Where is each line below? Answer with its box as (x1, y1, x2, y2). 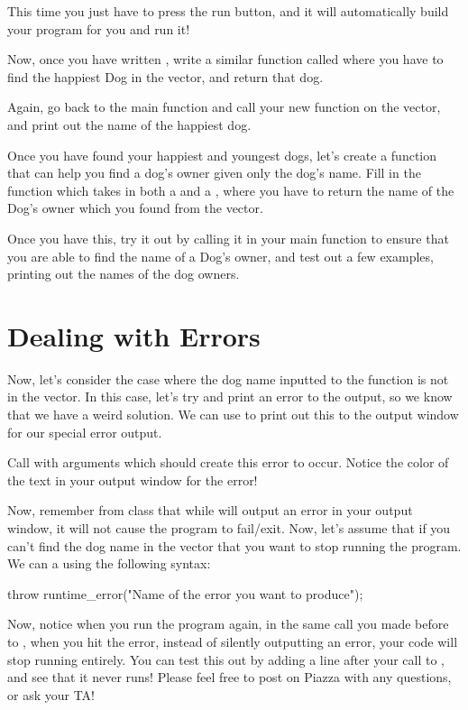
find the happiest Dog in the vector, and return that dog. (7, 67, 324, 86)
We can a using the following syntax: (7, 554, 211, 573)
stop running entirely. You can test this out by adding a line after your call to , (7, 650, 445, 669)
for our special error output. (7, 422, 162, 441)
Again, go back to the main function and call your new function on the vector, (7, 97, 441, 116)
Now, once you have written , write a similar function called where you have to (7, 50, 444, 69)
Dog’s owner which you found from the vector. (7, 198, 263, 217)
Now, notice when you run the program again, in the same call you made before (7, 614, 449, 633)
